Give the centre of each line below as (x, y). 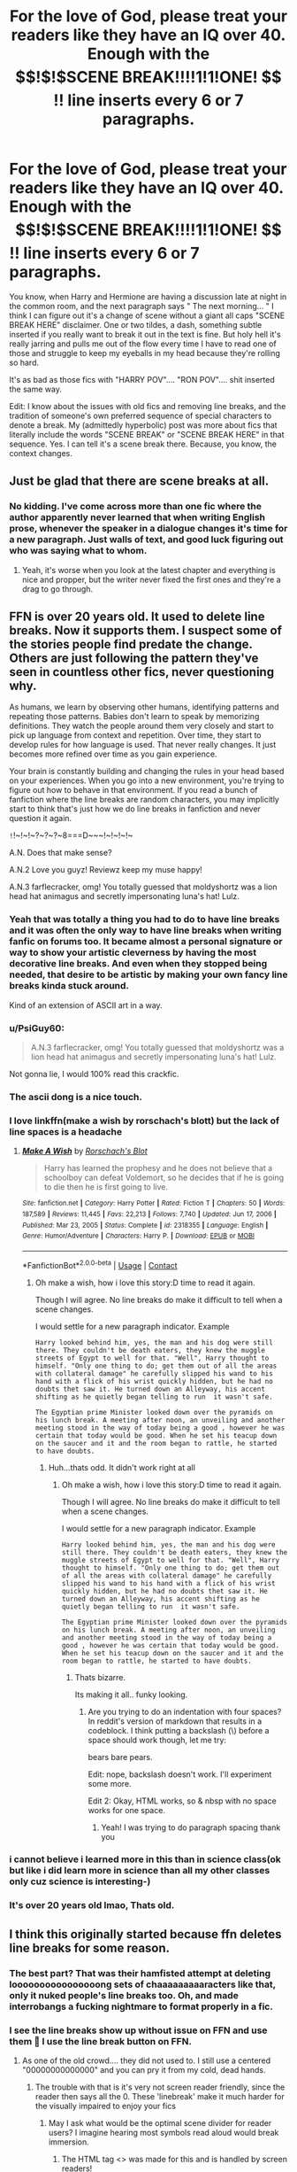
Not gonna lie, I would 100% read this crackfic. (94, 1074)
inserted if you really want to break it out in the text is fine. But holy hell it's (145, 334)
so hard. (24, 362)
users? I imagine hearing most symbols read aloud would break (164, 2132)
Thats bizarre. (100, 1677)
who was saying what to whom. (78, 551)
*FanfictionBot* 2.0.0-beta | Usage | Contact (100, 1264)
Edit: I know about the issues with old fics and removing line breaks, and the (148, 406)
